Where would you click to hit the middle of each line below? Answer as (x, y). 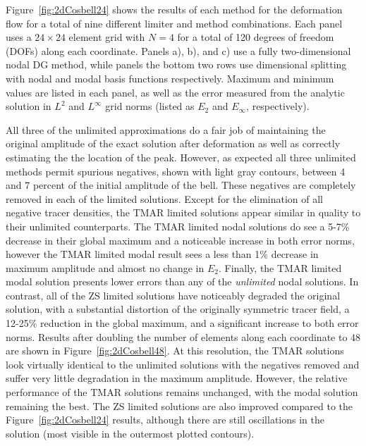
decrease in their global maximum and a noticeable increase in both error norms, (180, 240)
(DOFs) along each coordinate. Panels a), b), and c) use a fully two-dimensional (178, 50)
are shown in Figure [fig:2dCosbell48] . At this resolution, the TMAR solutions (175, 351)
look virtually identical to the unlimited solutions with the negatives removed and (183, 364)
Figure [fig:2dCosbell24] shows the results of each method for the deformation (174, 9)
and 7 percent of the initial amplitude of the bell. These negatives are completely (181, 185)
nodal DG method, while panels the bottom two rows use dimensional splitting (176, 64)
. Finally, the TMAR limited (280, 267)
